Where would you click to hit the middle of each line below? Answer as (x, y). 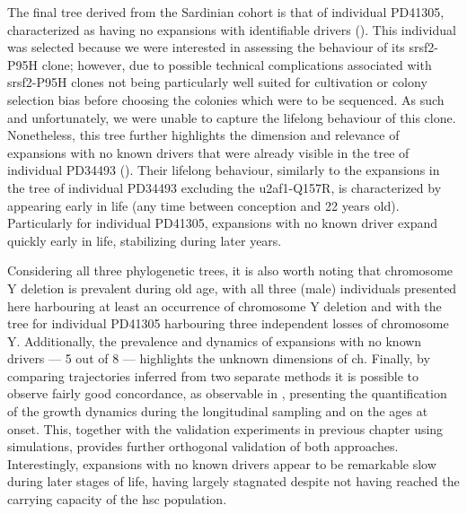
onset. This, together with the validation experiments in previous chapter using (225, 428)
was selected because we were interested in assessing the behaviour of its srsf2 (221, 47)
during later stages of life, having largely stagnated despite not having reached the (233, 481)
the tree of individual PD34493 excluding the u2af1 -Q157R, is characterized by (225, 187)
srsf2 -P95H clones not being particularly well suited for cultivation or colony (217, 82)
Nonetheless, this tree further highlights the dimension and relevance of (203, 135)
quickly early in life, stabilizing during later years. (145, 240)
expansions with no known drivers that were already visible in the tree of (208, 152)
